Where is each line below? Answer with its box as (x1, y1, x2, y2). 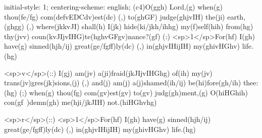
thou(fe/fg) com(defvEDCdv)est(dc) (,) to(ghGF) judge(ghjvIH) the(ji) (4, 11, 225, 22)
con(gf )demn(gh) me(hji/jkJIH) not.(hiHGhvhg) (4, 97, 157, 107)
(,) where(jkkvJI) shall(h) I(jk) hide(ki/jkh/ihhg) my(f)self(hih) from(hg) (26, 21, 253, 32)
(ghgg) (4, 21, 24, 32)
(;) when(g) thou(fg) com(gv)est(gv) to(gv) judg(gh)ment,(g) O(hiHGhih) (19, 87, 248, 97)
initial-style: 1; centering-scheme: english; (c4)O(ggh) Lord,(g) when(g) (4, 2, 223, 12)
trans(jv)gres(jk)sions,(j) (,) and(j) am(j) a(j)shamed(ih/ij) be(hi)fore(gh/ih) (4, 77, 241, 88)
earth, (227, 11, 246, 22)
